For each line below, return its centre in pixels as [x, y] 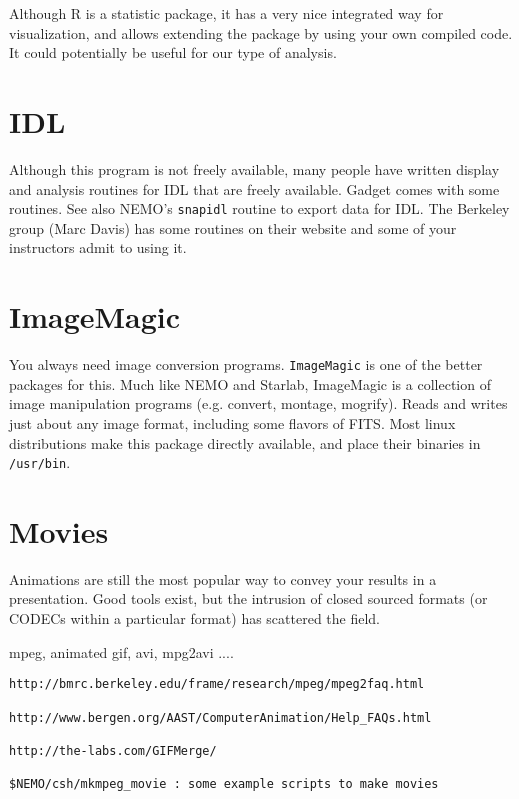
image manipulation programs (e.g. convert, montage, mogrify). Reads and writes [258, 403]
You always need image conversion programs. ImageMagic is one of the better [246, 364]
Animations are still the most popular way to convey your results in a [223, 578]
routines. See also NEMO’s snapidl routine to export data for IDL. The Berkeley [259, 208]
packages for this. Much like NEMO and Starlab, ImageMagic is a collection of [250, 383]
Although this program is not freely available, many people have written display [254, 168]
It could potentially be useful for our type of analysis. [173, 52]
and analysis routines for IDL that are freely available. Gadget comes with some [254, 188]
